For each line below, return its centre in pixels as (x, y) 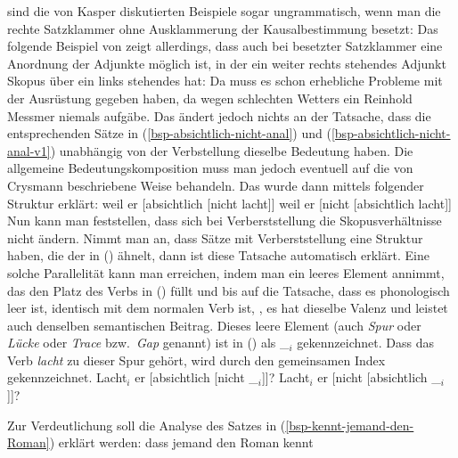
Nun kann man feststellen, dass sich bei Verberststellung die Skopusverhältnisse (225, 221)
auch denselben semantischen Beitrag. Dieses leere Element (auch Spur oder (214, 325)
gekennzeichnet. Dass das (365, 343)
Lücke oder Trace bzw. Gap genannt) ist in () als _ (148, 343)
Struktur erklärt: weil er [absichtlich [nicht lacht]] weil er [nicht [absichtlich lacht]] (229, 203)
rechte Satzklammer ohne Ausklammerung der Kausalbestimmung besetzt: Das (223, 28)
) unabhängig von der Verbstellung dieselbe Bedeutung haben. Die (232, 150)
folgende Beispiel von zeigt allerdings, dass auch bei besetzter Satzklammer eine (225, 46)
